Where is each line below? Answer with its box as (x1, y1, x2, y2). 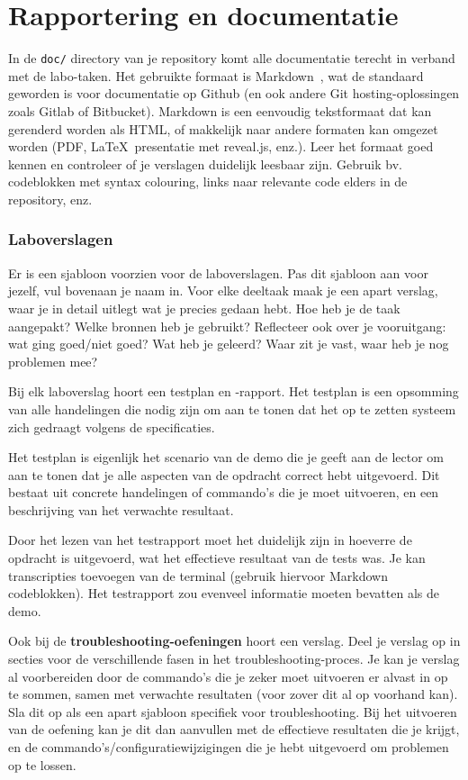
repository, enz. (8, 189, 93, 208)
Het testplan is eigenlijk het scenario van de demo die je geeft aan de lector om (8, 448, 445, 467)
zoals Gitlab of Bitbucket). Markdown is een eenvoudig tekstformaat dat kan (8, 101, 432, 120)
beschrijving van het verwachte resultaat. (8, 500, 234, 519)
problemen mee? (8, 351, 98, 370)
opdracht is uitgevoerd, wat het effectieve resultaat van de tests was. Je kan (8, 549, 426, 567)
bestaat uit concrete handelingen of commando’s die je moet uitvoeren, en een (8, 483, 439, 502)
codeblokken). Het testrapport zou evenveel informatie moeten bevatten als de (8, 584, 439, 603)
